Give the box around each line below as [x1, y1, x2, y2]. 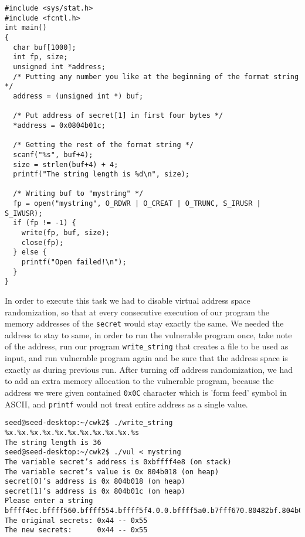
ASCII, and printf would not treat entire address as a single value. [5, 397, 248, 410]
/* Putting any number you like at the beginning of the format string [13, 72, 299, 81]
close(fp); [21, 238, 64, 247]
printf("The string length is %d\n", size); [13, 170, 189, 179]
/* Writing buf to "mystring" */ [13, 189, 144, 198]
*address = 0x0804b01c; [13, 121, 106, 130]
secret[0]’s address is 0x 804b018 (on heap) [5, 477, 185, 486]
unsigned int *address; [13, 62, 106, 71]
